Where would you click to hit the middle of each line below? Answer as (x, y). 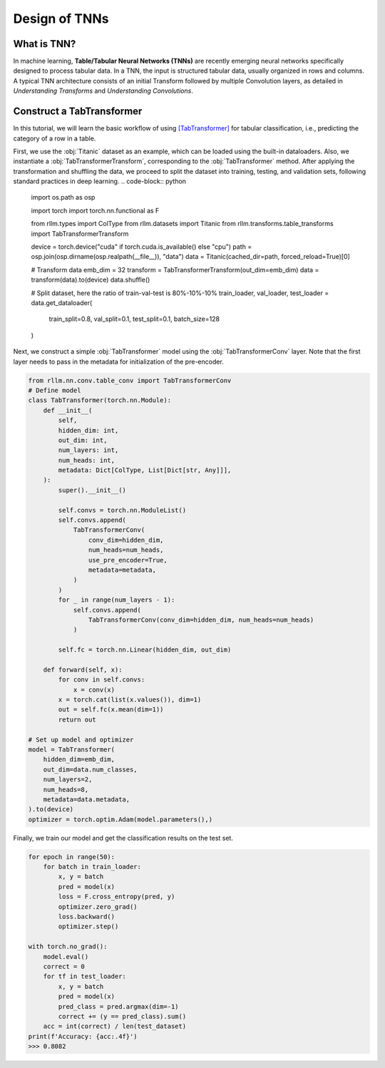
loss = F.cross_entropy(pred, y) (117, 897)
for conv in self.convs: (102, 680)
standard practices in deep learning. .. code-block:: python (100, 181)
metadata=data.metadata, (87, 799)
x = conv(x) (94, 689)
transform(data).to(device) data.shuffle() (91, 280)
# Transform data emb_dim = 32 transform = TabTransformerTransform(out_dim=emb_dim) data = (175, 269)
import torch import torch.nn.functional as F (95, 210)
